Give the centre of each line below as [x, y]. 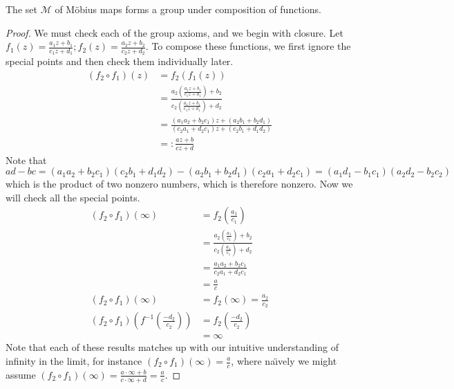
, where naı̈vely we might [284, 361]
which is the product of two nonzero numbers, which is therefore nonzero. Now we [179, 184]
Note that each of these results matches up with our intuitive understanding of [172, 347]
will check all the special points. [73, 197]
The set [21, 9]
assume [21, 374]
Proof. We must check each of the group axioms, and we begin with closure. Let [174, 32]
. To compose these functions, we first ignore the [248, 46]
